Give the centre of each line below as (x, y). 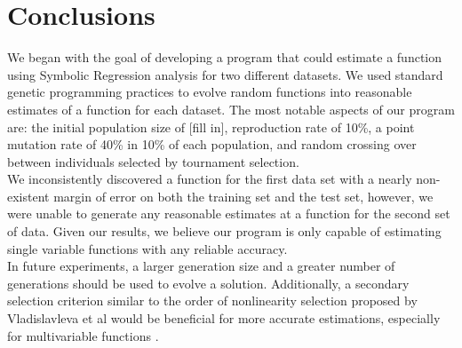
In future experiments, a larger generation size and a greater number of (201, 266)
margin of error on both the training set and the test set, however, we (243, 196)
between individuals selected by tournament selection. (153, 161)
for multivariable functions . (83, 335)
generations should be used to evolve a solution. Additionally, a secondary (208, 283)
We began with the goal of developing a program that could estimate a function (225, 57)
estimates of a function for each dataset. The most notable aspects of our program (231, 109)
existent (28, 196)
